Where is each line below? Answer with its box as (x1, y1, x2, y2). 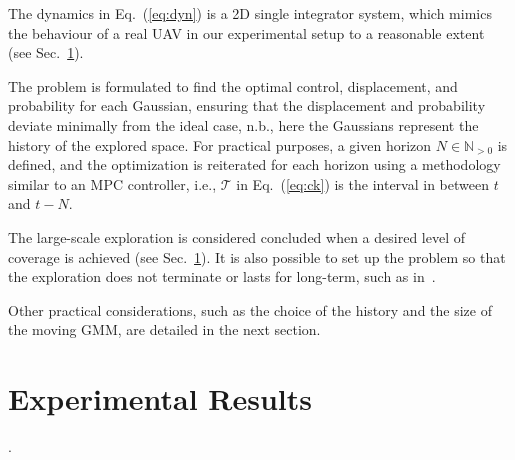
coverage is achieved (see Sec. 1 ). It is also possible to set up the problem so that (8, 246, 506, 267)
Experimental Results (8, 378, 312, 419)
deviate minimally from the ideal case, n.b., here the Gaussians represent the (8, 114, 479, 135)
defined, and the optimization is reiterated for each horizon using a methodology (8, 154, 501, 175)
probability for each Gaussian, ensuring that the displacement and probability (8, 95, 486, 116)
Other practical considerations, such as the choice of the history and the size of (8, 299, 492, 320)
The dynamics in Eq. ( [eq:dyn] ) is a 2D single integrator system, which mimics (8, 3, 492, 23)
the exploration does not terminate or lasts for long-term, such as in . (8, 266, 436, 287)
